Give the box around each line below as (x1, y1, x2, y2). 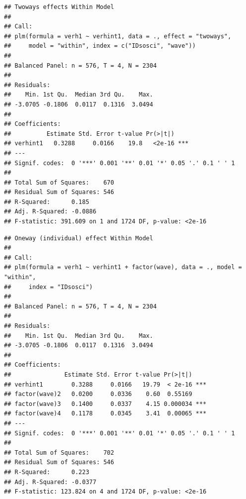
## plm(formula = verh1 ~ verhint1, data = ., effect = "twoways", (4, 32, 232, 40)
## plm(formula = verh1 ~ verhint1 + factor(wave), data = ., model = (4, 264, 242, 271)
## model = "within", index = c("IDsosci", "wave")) (4, 42, 196, 50)
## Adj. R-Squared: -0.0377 (4, 478, 97, 486)
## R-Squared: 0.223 (4, 468, 89, 476)
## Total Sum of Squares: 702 (4, 449, 114, 456)
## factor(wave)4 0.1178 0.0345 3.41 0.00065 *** (4, 410, 207, 417)
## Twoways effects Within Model (4, 3, 114, 10)
